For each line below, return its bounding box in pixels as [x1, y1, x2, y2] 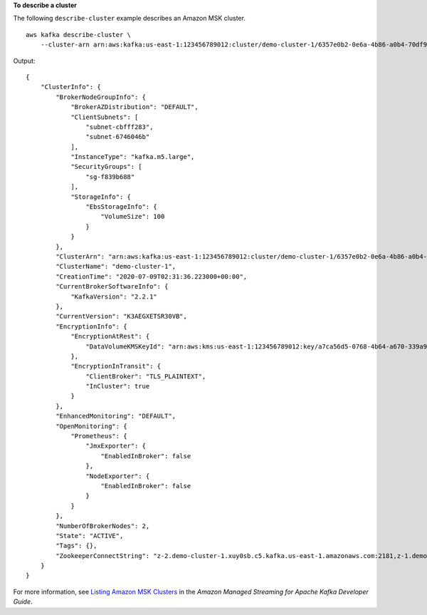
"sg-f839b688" [85, 172, 135, 181]
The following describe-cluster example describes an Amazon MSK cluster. [13, 14, 246, 23]
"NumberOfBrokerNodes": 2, [56, 522, 150, 530]
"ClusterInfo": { [40, 83, 101, 91]
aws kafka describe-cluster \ [26, 31, 132, 38]
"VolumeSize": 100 [100, 212, 165, 221]
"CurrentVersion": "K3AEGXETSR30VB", [56, 312, 188, 321]
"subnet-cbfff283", [85, 123, 154, 131]
